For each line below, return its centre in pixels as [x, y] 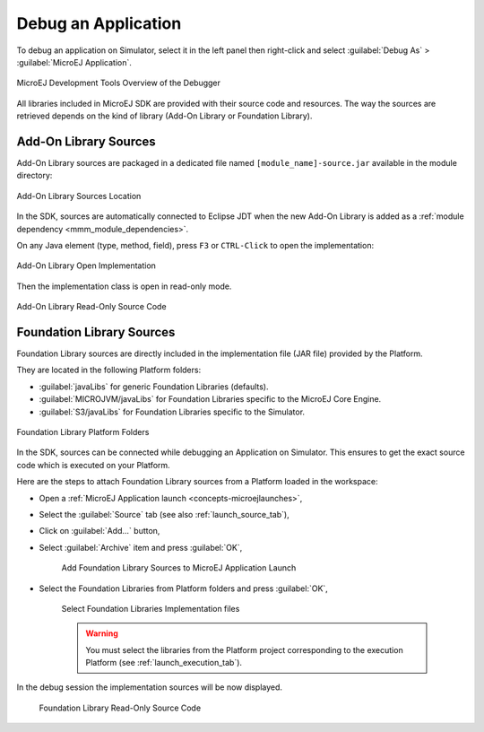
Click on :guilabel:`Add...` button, [99, 531]
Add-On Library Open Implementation [86, 266]
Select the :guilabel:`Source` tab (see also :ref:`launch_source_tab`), [164, 514]
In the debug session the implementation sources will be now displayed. [149, 687]
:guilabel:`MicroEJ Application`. [74, 62]
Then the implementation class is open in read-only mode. [124, 286]
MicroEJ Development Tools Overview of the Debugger [119, 83]
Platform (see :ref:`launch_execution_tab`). [164, 663]
